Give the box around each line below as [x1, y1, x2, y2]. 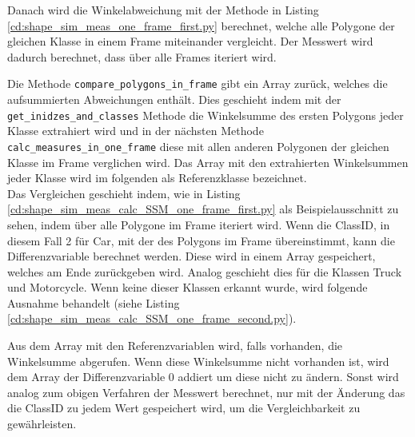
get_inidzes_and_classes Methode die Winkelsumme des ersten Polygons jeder [7, 106, 404, 123]
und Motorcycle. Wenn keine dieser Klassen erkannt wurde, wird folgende [7, 279, 368, 296]
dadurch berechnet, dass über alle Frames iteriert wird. [7, 48, 277, 65]
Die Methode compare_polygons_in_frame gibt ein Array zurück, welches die [7, 75, 388, 92]
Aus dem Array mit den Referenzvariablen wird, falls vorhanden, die [7, 337, 343, 354]
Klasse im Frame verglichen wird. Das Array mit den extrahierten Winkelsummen [7, 153, 409, 170]
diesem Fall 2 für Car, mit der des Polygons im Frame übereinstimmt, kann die [7, 232, 395, 248]
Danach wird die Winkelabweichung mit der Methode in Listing [7, 2, 319, 18]
